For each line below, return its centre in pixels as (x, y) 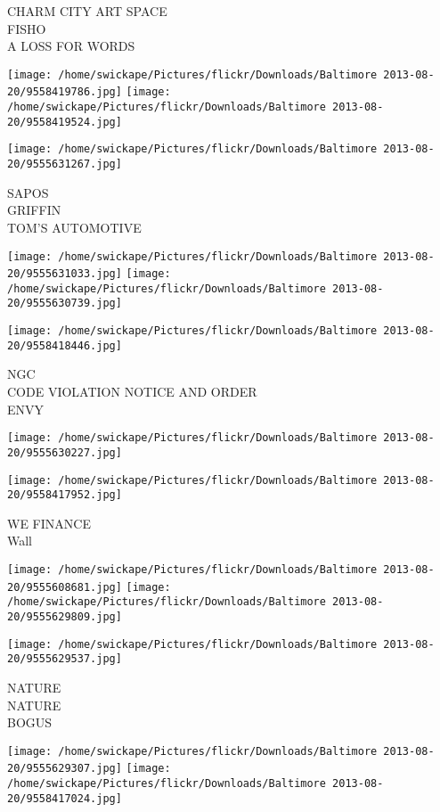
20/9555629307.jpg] (65, 769)
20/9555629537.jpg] (65, 659)
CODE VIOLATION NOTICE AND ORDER (132, 392)
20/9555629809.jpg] (65, 617)
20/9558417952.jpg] (65, 495)
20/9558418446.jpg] (65, 345)
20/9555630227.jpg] (65, 452)
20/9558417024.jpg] (65, 798)
